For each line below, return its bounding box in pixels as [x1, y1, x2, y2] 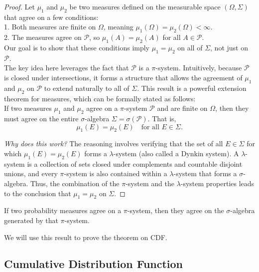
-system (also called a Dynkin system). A [113, 148, 239, 158]
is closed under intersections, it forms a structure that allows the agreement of [4, 72, 243, 82]
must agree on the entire [4, 113, 79, 123]
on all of [177, 42, 203, 52]
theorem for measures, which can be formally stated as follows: [4, 93, 196, 103]
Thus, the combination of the [30, 178, 120, 188]
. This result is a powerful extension [137, 82, 247, 93]
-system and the [126, 178, 174, 188]
